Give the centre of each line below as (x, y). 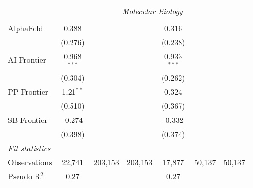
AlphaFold (26, 28)
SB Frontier (28, 120)
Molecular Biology (152, 11)
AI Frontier (27, 60)
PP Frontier (28, 91)
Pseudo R (24, 176)
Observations (30, 162)
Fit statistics (29, 148)
